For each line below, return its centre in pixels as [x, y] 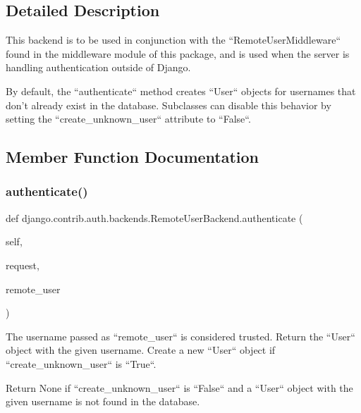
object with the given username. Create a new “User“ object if [141, 350]
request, [23, 265]
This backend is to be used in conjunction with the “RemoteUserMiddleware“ [173, 40]
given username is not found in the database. [103, 401]
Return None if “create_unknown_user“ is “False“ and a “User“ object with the [179, 387]
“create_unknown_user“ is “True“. [81, 363]
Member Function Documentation [133, 157]
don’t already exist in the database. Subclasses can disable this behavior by [169, 105]
